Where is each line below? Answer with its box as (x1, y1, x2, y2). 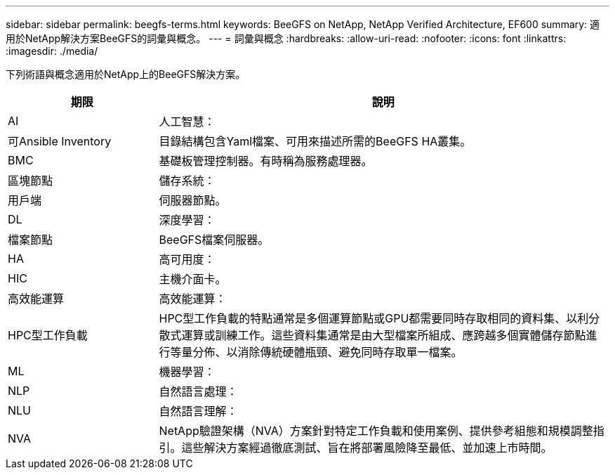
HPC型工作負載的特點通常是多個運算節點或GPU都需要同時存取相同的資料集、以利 (159, 311, 589, 325)
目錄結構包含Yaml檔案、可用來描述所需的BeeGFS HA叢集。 (159, 134, 472, 148)
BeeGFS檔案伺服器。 (159, 233, 270, 247)
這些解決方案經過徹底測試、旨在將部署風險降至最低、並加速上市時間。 (181, 441, 553, 455)
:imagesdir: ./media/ (6, 45, 98, 57)
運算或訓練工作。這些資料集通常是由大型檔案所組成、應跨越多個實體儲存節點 (181, 328, 586, 342)
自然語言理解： (159, 404, 238, 418)
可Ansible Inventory (8, 134, 112, 148)
